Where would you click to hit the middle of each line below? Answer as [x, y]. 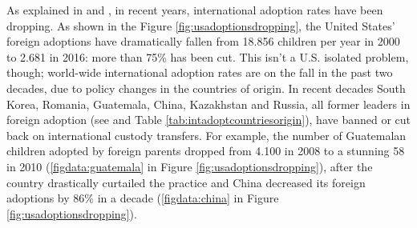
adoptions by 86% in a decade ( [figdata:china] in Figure [143, 198]
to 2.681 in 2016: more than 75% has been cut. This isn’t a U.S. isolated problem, [208, 56]
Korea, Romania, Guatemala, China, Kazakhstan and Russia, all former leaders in [208, 104]
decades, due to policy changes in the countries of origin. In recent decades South [206, 88]
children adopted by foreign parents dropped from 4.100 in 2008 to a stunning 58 [206, 151]
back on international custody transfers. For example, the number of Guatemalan [206, 135]
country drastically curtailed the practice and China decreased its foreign [186, 182]
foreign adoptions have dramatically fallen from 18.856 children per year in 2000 [203, 41]
